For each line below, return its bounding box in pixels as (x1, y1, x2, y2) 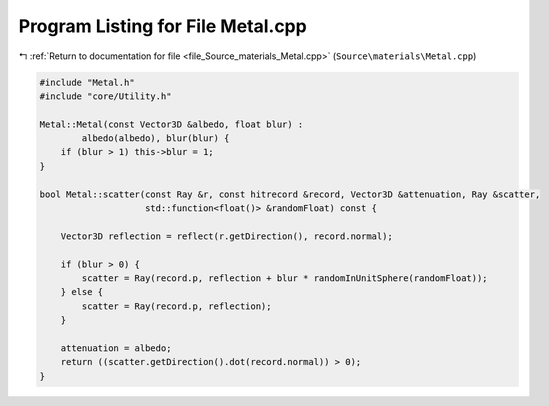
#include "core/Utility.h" (39, 90, 172, 102)
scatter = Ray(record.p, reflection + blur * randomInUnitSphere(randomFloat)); (81, 273, 489, 284)
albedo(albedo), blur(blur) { (81, 133, 230, 144)
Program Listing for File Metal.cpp (18, 15, 307, 37)
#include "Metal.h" (39, 76, 135, 88)
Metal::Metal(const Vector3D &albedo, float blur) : (39, 118, 304, 130)
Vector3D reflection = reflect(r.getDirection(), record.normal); (60, 230, 394, 242)
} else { (60, 286, 104, 298)
